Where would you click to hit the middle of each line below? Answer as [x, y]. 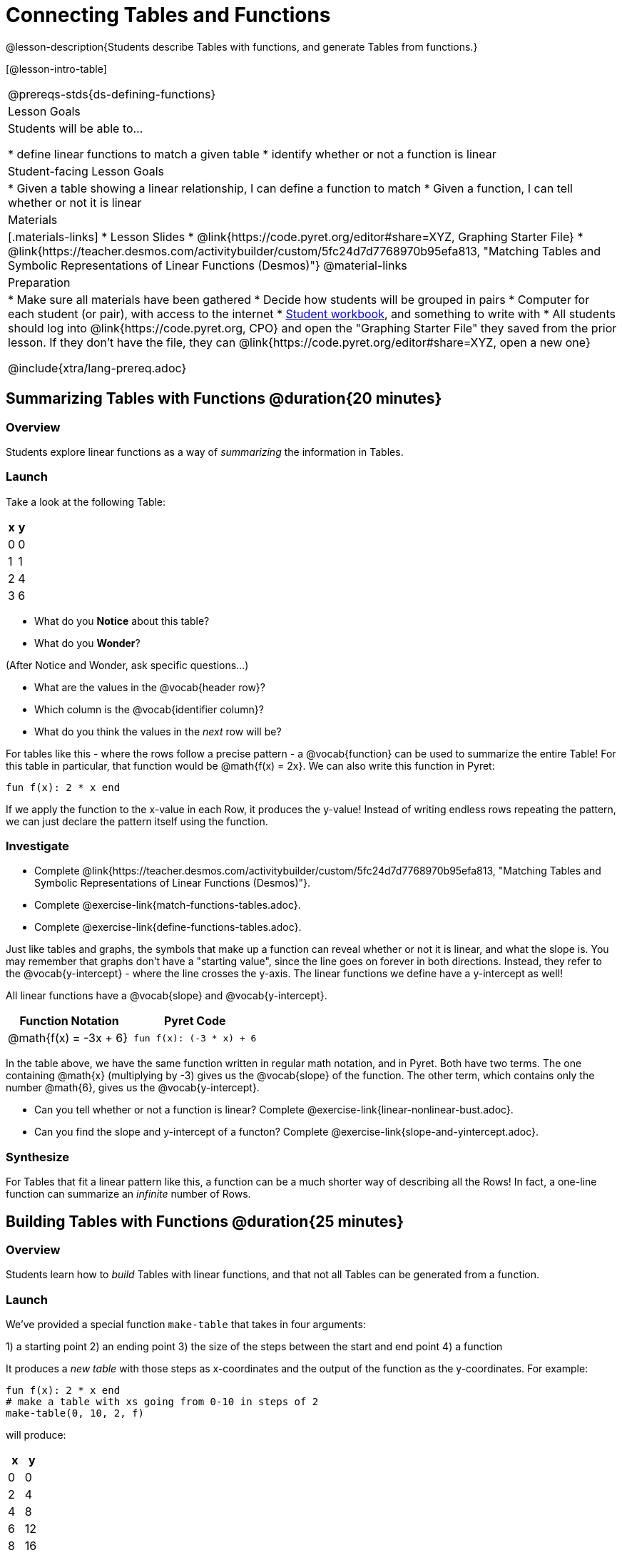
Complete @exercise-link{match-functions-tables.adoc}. [168, 905]
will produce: [36, 1435]
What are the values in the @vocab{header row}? [150, 687]
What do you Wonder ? [87, 643]
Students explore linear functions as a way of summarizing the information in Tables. [205, 452]
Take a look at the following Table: [86, 501]
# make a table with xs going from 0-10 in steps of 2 [162, 1402]
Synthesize [38, 1157]
